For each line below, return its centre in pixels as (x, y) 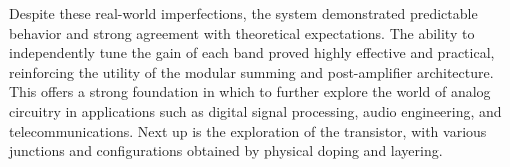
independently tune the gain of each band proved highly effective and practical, (252, 52)
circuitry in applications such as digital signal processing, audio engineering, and (255, 110)
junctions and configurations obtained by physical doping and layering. (226, 150)
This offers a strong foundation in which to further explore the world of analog (250, 91)
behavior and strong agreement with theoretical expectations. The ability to (242, 32)
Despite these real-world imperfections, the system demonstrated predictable (243, 13)
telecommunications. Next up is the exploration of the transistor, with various (248, 130)
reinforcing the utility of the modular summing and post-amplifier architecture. (251, 71)
